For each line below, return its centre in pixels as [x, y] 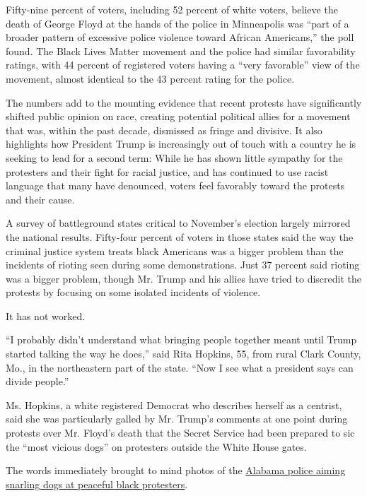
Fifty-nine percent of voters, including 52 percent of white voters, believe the [172, 9]
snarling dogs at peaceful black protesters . [97, 484]
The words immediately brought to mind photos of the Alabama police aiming [176, 470]
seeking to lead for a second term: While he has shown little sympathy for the [174, 157]
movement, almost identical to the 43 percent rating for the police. [150, 78]
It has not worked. [46, 315]
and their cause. [40, 199]
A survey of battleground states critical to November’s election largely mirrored [178, 223]
